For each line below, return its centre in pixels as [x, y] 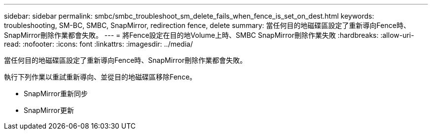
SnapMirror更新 [49, 110]
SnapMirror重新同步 [56, 94]
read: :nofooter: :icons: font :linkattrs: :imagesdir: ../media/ [98, 44]
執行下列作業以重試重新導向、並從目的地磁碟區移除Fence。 [100, 77]
